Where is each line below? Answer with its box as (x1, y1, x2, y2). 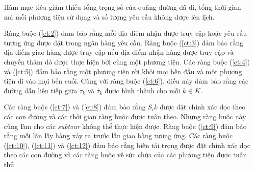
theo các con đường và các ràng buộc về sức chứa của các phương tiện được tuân (4, 150, 247, 160)
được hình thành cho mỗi (104, 85, 180, 95)
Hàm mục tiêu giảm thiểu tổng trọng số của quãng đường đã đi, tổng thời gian (4, 2, 241, 12)
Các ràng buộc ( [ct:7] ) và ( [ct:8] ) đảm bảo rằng (4, 102, 146, 112)
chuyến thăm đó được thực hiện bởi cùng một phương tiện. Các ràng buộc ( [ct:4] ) (4, 56, 250, 66)
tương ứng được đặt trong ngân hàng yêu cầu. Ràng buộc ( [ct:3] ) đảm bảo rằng (4, 37, 244, 47)
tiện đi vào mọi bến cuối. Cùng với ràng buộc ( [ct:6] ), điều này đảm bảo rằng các (4, 76, 249, 86)
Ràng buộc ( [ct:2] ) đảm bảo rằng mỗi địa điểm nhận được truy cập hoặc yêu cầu (4, 28, 247, 38)
